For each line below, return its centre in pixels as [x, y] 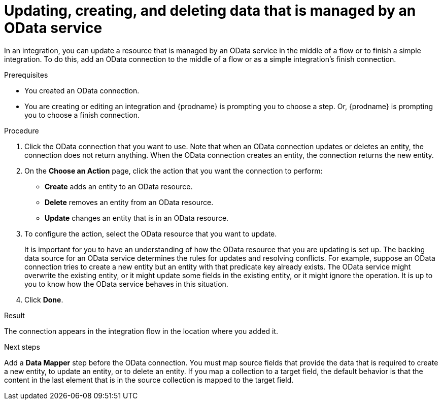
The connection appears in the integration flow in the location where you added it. [141, 331]
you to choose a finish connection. [82, 115]
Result [14, 315]
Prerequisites [26, 75]
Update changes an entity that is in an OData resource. [137, 218]
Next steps [22, 347]
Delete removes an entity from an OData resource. [129, 202]
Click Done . [44, 299]
